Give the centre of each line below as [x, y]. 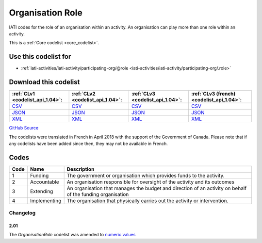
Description [81, 169]
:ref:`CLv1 [23, 94]
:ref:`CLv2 [83, 94]
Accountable [44, 182]
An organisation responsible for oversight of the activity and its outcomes [151, 182]
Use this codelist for [40, 57]
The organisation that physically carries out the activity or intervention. [147, 200]
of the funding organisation [98, 194]
